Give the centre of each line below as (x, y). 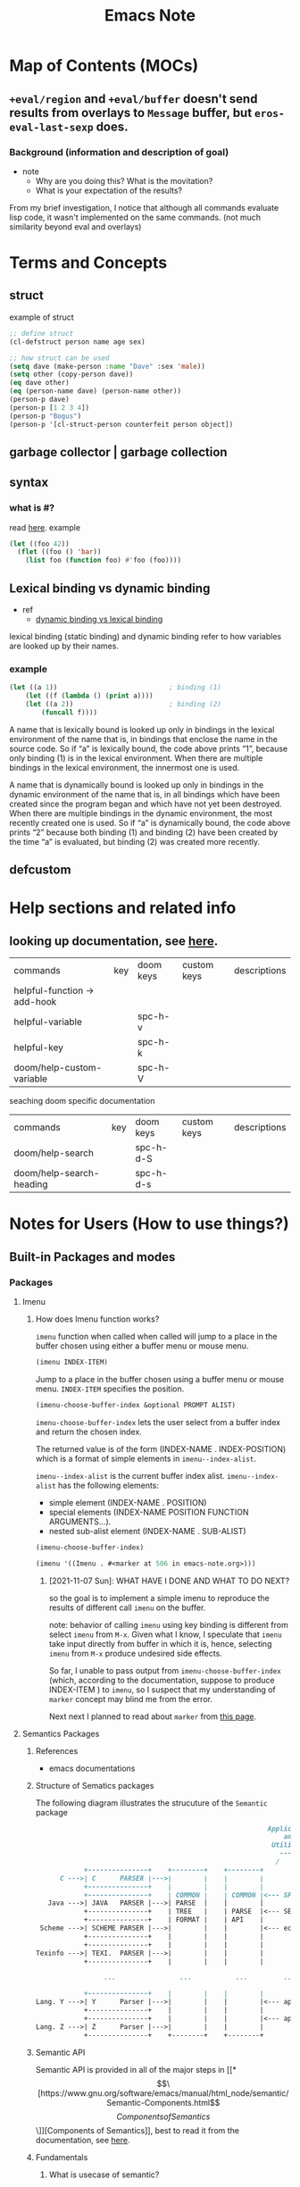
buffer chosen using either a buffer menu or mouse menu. (142, 1346)
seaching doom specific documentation (82, 1101)
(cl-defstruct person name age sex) (77, 342)
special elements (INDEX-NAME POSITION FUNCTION (149, 1512)
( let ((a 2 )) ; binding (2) (123, 705)
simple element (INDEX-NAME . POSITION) (128, 1502)
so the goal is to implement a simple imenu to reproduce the (159, 1598)
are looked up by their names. (64, 646)
